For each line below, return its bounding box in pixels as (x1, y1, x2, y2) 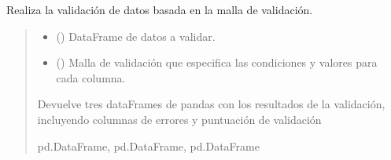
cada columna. (56, 69, 126, 85)
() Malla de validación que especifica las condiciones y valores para (56, 54, 378, 71)
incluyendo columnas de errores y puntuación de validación (37, 111, 322, 127)
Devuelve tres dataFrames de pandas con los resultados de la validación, (37, 96, 385, 112)
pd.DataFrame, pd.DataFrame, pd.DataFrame (37, 137, 260, 154)
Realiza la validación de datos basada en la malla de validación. (6, 2, 313, 17)
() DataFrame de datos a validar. (56, 27, 216, 44)
